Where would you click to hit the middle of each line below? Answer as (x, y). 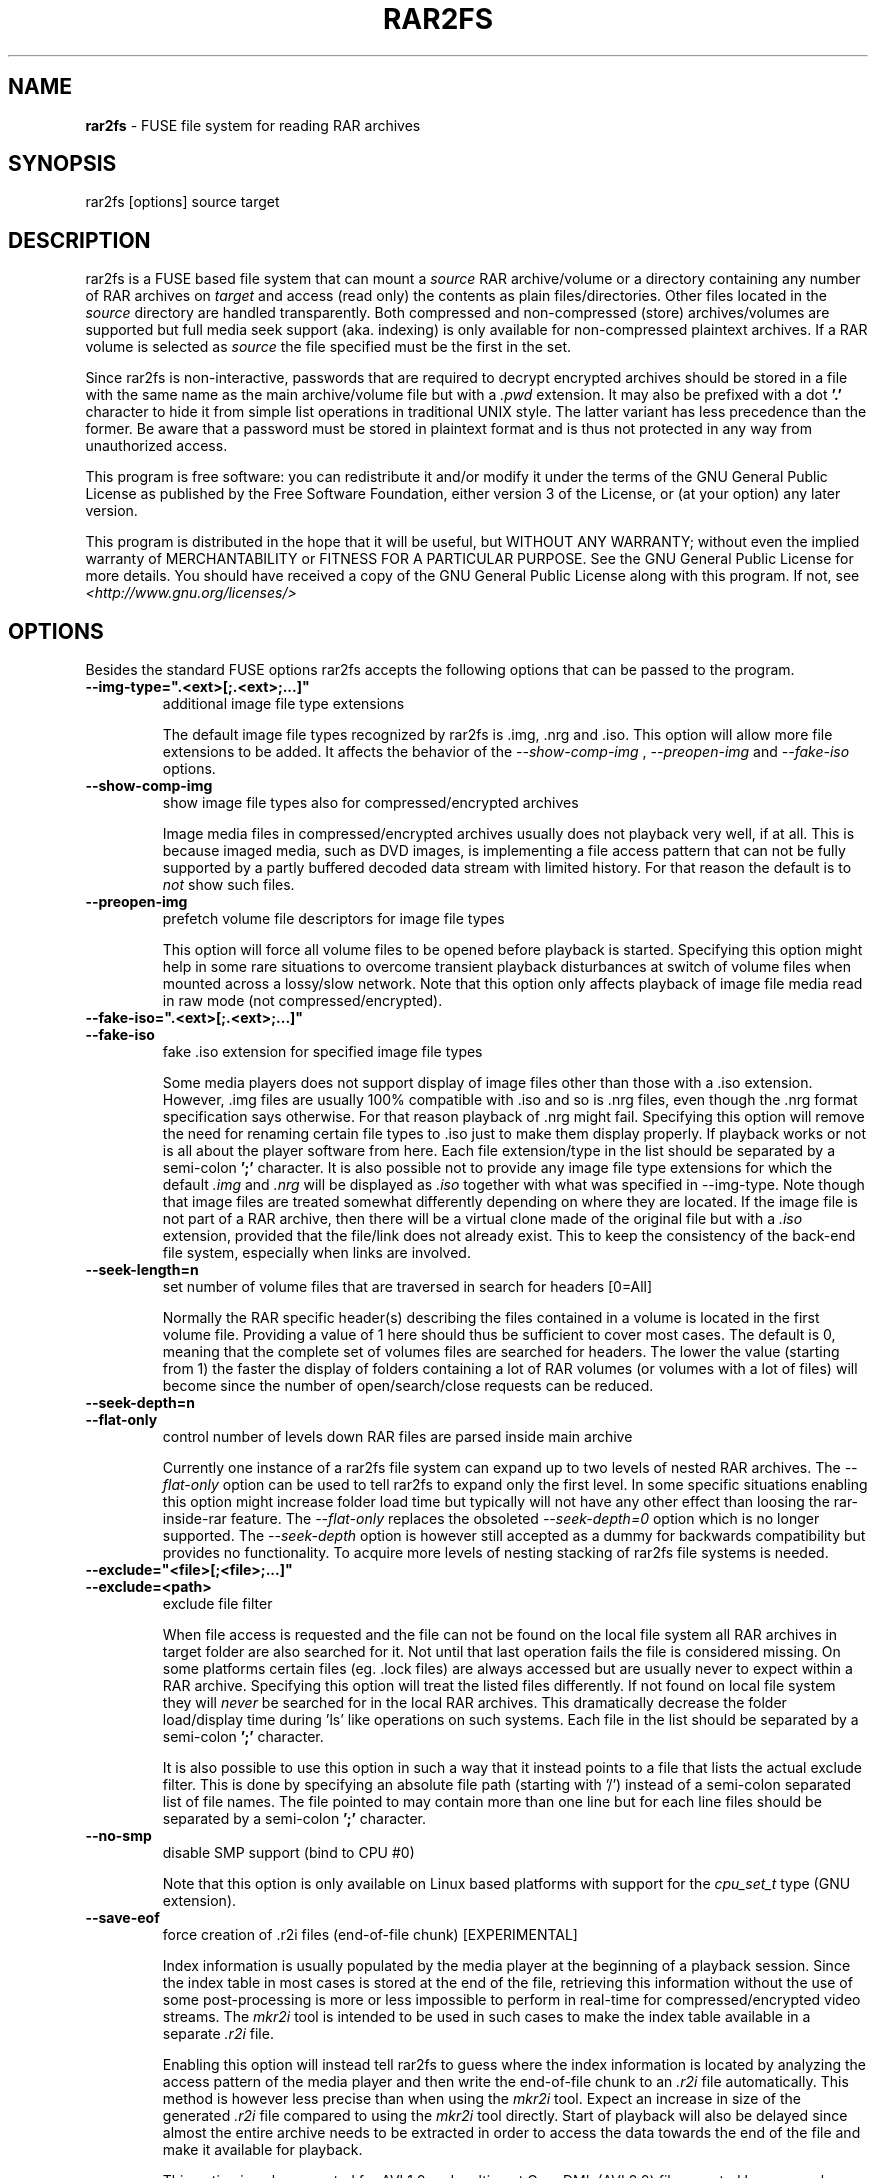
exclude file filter (217, 1604)
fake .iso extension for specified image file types (322, 1052)
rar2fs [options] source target (182, 202)
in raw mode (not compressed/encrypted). (302, 1001)
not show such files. (228, 885)
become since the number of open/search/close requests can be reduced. (408, 1386)
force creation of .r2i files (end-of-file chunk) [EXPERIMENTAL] (370, 1935)
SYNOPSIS (62, 164)
